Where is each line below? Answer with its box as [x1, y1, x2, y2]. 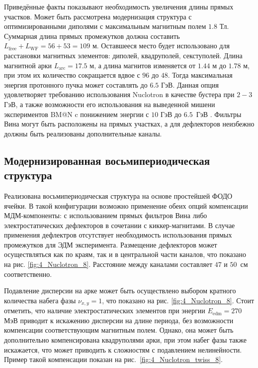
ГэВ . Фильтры [196, 109, 242, 119]
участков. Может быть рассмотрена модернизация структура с [4, 11, 192, 21]
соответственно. [4, 268, 52, 279]
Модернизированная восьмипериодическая [4, 152, 210, 168]
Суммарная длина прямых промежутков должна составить [4, 30, 180, 41]
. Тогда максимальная [168, 70, 233, 80]
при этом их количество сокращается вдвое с [4, 70, 140, 80]
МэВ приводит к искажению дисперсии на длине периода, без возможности [4, 315, 234, 325]
